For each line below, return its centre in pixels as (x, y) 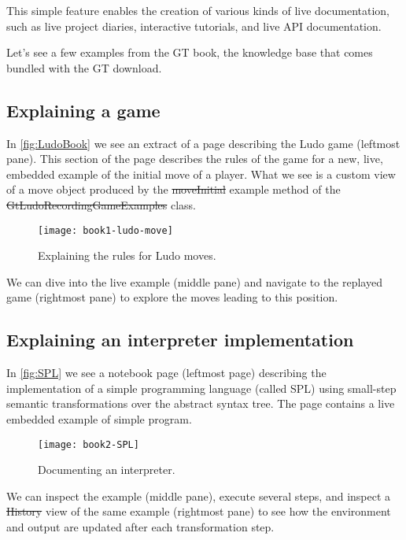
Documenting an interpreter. (107, 470)
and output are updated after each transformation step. (140, 527)
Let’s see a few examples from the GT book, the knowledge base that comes (190, 52)
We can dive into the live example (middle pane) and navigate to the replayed (194, 281)
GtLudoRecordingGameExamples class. (101, 204)
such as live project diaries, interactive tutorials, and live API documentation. (194, 26)
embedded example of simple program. (99, 418)
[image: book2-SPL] (89, 444)
